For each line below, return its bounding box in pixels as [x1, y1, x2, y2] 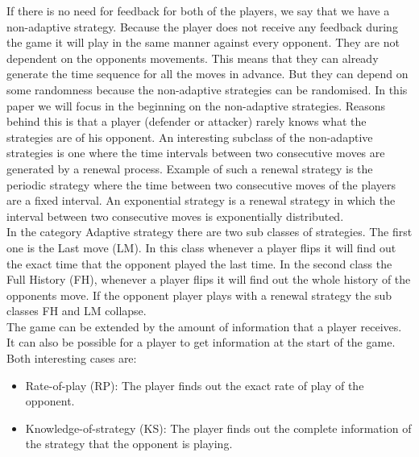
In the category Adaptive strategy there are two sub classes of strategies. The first [6, 223, 413, 240]
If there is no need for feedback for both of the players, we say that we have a [6, 2, 390, 19]
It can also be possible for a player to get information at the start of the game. [6, 334, 396, 351]
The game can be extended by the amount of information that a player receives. [6, 318, 402, 334]
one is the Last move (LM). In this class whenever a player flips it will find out [6, 239, 396, 256]
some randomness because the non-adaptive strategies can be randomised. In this [6, 81, 408, 98]
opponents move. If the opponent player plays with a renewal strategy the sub [6, 286, 392, 303]
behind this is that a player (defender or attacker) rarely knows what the [6, 113, 367, 130]
